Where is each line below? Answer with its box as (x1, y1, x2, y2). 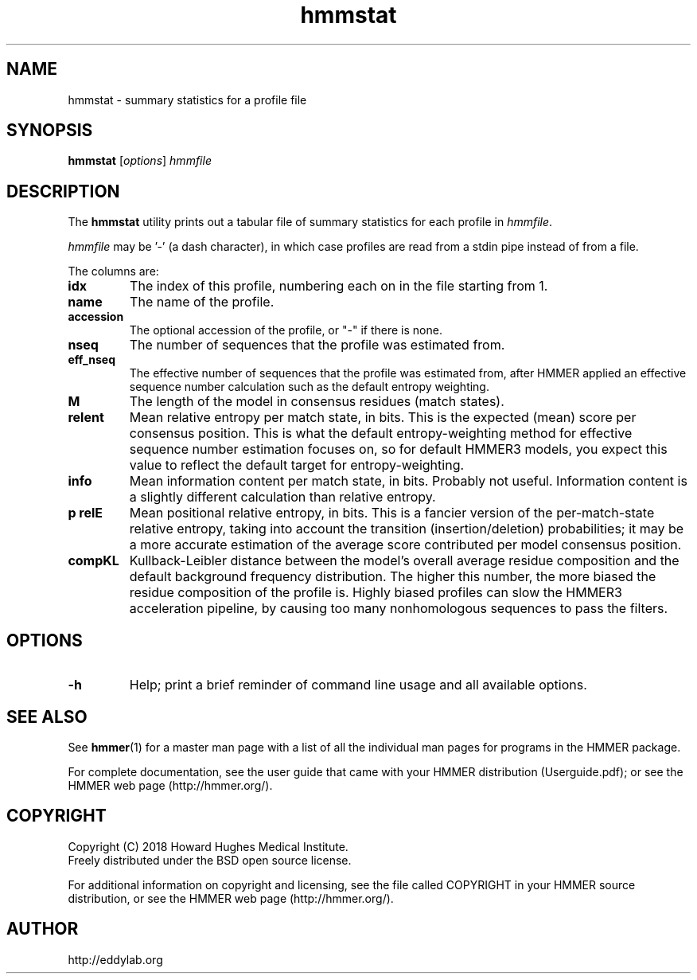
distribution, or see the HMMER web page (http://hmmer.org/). (68, 891, 394, 905)
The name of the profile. (130, 294, 275, 310)
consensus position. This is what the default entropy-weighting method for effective (129, 425, 633, 442)
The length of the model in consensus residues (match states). (129, 393, 504, 410)
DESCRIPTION (6, 181, 120, 201)
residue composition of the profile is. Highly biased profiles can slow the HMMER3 (129, 584, 622, 601)
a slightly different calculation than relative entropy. (129, 489, 436, 506)
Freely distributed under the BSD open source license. (68, 853, 352, 867)
